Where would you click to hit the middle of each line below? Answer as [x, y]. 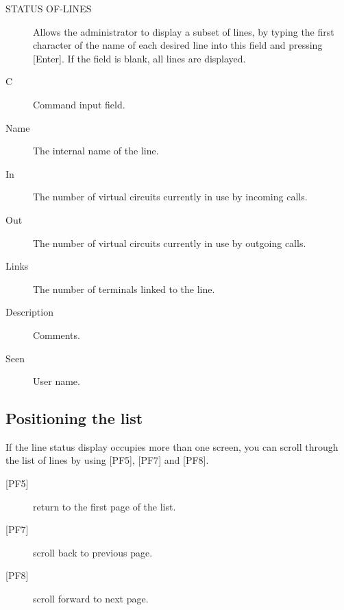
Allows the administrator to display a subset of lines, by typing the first [184, 31]
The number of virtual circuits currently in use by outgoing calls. [170, 243]
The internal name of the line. [96, 151]
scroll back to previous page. [93, 552]
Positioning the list [74, 418]
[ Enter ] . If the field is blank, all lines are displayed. [139, 58]
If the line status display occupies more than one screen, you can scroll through [172, 446]
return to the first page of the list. [105, 506]
